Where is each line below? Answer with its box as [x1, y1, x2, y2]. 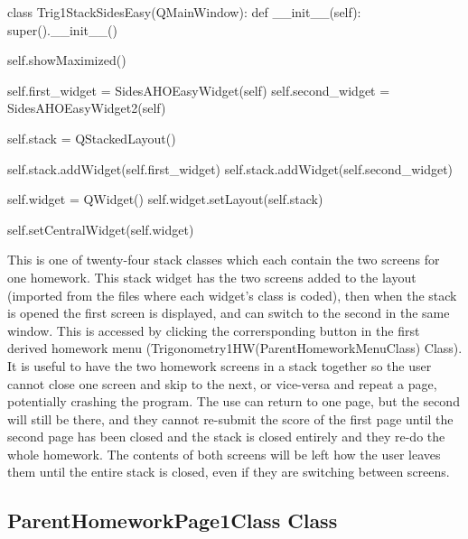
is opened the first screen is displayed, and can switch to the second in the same [7, 303, 450, 322]
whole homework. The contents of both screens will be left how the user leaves [7, 444, 441, 463]
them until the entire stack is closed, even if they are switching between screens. [7, 462, 450, 481]
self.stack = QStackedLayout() [7, 128, 176, 147]
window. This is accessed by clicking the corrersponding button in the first [7, 321, 420, 339]
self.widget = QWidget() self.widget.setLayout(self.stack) [7, 190, 323, 209]
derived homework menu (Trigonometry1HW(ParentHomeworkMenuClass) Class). [7, 339, 463, 358]
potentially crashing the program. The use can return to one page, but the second [7, 392, 460, 411]
